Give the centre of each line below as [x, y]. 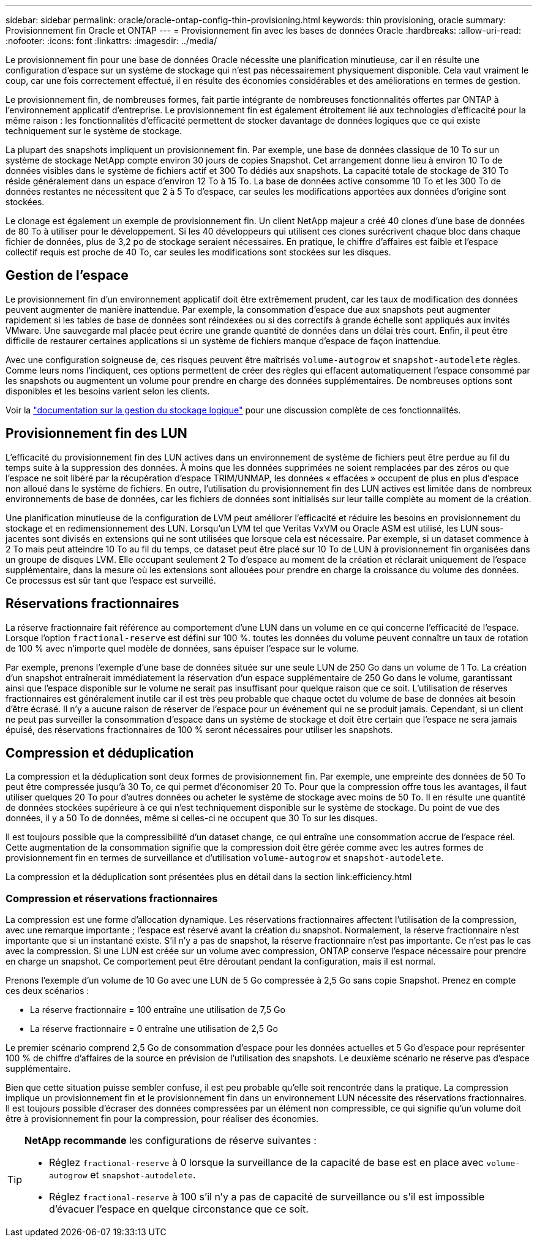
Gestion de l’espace [67, 276]
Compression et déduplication [100, 753]
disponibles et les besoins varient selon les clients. [108, 391]
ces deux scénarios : [47, 991]
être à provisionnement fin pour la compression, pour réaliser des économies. [162, 1119]
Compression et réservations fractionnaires [112, 898]
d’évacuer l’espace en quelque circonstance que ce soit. [179, 1209]
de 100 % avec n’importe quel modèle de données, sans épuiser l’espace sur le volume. [182, 648]
